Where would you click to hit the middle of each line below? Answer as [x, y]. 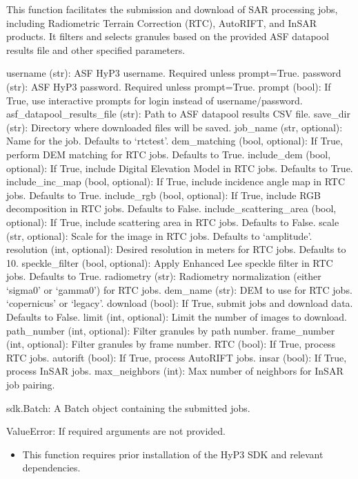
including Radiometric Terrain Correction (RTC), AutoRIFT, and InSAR [161, 22]
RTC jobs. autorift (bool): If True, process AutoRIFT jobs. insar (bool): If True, [177, 357]
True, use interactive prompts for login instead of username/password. [155, 100]
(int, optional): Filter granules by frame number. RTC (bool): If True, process [171, 344]
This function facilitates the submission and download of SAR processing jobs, [172, 9]
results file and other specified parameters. [96, 49]
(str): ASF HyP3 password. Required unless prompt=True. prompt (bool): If [169, 86]
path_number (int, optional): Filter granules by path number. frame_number [171, 330]
